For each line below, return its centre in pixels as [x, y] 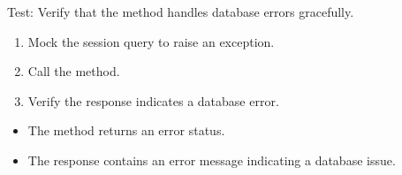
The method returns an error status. [126, 130]
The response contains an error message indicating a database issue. [212, 160]
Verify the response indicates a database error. [153, 100]
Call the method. [74, 71]
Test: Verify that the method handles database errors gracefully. [181, 11]
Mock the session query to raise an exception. [151, 41]
